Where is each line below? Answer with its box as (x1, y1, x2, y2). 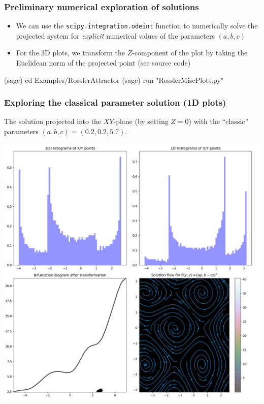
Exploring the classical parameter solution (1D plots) (4, 96, 226, 109)
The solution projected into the (4, 116, 102, 127)
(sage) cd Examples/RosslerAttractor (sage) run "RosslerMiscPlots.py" (4, 74, 224, 85)
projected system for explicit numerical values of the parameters (16, 30, 215, 41)
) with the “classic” (188, 116, 249, 127)
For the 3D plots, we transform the (16, 47, 125, 58)
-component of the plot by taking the (132, 47, 248, 58)
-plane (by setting (113, 116, 169, 127)
